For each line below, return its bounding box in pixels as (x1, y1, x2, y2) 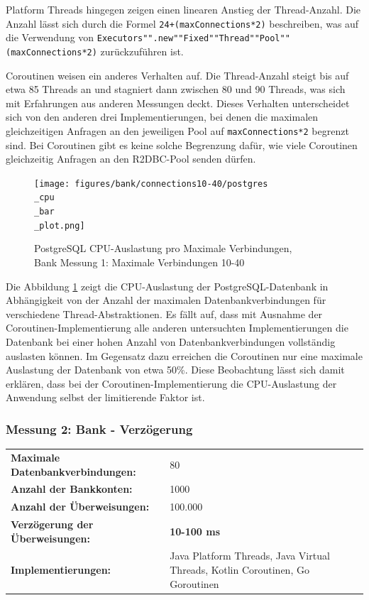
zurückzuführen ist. (100, 43, 184, 58)
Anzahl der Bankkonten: (11, 481, 133, 496)
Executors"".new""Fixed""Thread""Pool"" (97, 33, 290, 44)
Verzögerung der (11, 517, 94, 532)
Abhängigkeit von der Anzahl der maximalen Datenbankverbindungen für (6, 293, 326, 307)
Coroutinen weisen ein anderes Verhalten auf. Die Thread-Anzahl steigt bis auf (6, 67, 349, 82)
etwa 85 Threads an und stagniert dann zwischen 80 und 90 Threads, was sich (6, 82, 346, 97)
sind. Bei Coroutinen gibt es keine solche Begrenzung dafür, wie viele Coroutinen (6, 137, 358, 152)
